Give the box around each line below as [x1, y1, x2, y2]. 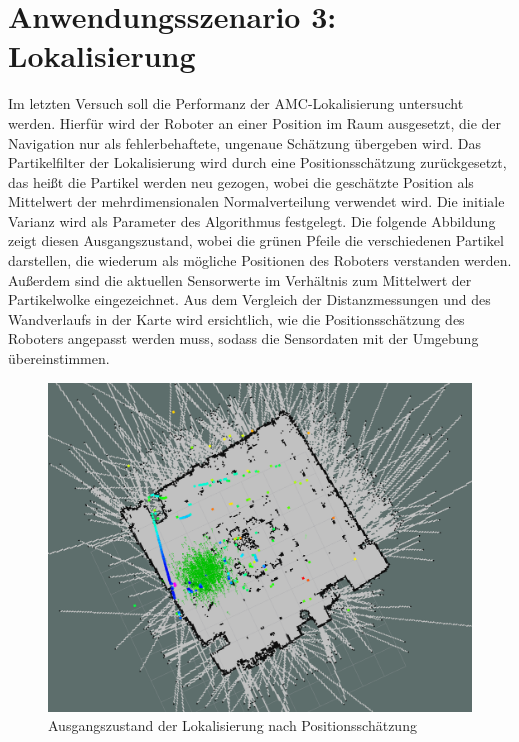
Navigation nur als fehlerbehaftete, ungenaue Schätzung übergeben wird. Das [8, 132, 482, 153]
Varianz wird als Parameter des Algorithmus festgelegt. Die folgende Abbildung [8, 210, 496, 231]
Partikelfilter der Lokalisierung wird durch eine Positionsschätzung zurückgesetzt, [8, 152, 507, 173]
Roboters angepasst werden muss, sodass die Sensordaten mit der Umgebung [8, 328, 479, 349]
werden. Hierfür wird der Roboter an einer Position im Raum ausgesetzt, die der [8, 112, 502, 133]
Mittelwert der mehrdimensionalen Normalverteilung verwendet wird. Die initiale [8, 191, 505, 212]
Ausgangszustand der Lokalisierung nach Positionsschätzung [48, 715, 417, 736]
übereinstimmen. [8, 348, 110, 369]
